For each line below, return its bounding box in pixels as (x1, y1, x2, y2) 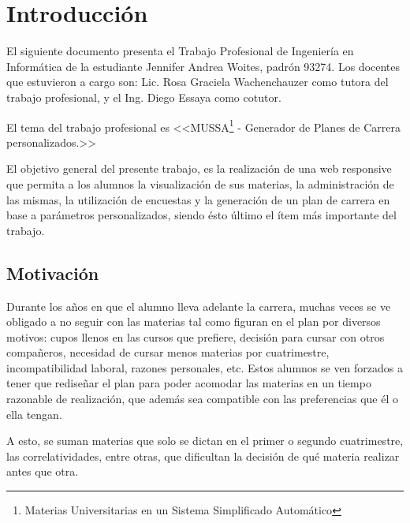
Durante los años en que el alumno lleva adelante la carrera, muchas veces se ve (6, 297, 391, 314)
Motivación (6, 260, 99, 285)
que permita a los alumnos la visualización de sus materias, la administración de (6, 175, 394, 192)
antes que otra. (6, 463, 79, 480)
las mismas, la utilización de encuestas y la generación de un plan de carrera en (6, 191, 390, 207)
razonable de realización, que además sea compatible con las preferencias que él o (6, 390, 399, 407)
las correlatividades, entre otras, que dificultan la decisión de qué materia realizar (6, 447, 400, 464)
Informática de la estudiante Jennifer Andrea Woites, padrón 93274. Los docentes (6, 58, 401, 74)
